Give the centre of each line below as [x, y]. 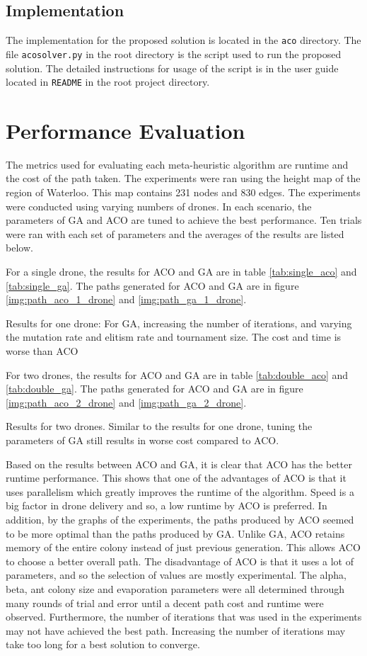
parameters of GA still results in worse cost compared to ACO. [142, 440]
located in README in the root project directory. [108, 82]
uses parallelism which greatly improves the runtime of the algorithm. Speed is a [180, 491]
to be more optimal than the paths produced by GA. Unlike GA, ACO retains [175, 533]
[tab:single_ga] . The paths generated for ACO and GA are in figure [152, 285]
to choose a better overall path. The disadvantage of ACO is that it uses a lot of [180, 561]
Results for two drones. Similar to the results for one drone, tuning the [159, 426]
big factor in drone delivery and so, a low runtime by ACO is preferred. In [167, 505]
